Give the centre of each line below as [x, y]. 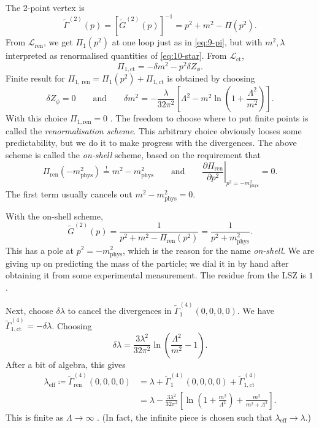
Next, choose [29, 311]
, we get [58, 42]
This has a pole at [40, 250]
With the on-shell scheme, [54, 216]
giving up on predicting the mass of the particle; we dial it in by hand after [147, 263]
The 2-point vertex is [45, 7]
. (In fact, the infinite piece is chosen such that [185, 417]
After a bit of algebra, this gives [66, 364]
